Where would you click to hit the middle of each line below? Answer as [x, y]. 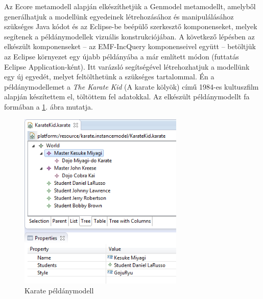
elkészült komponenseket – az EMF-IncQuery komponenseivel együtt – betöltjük [130, 46]
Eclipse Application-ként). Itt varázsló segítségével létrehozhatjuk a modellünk [127, 66]
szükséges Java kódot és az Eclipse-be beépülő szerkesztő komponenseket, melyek [131, 26]
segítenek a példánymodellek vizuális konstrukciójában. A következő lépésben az [129, 36]
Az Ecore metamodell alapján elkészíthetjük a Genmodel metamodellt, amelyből [130, 6]
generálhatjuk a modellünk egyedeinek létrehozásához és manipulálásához [119, 16]
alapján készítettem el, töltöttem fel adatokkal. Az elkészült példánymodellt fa [127, 97]
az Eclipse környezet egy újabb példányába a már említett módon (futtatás [122, 56]
